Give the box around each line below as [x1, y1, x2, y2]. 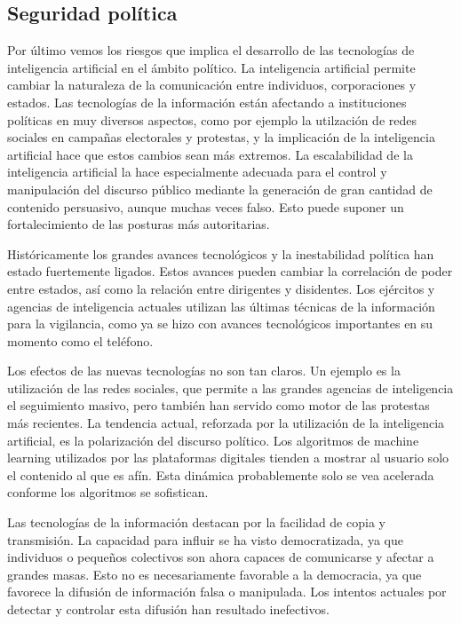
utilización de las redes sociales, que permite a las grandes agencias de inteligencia [7, 378, 454, 397]
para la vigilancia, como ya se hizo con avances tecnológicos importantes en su [7, 314, 433, 333]
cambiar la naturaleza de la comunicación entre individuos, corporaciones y [7, 75, 417, 94]
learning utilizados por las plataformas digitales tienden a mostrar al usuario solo [7, 448, 449, 467]
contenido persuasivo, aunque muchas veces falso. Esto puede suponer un [7, 197, 404, 216]
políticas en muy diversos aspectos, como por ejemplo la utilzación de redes [7, 110, 417, 129]
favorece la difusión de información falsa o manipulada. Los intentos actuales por [7, 582, 447, 601]
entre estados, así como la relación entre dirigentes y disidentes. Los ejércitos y [7, 279, 435, 297]
